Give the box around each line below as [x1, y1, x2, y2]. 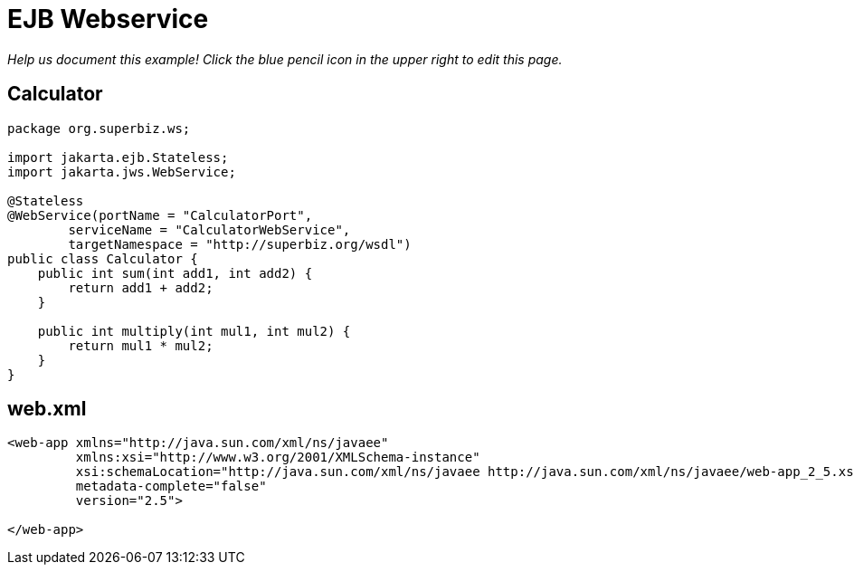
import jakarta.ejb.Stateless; [7, 149, 229, 165]
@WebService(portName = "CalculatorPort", [7, 207, 313, 223]
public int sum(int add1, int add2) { [37, 265, 313, 281]
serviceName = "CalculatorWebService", [68, 222, 351, 237]
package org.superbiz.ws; [7, 120, 191, 136]
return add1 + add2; [68, 280, 213, 295]
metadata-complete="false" [75, 479, 267, 494]
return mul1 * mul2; [68, 338, 213, 353]
